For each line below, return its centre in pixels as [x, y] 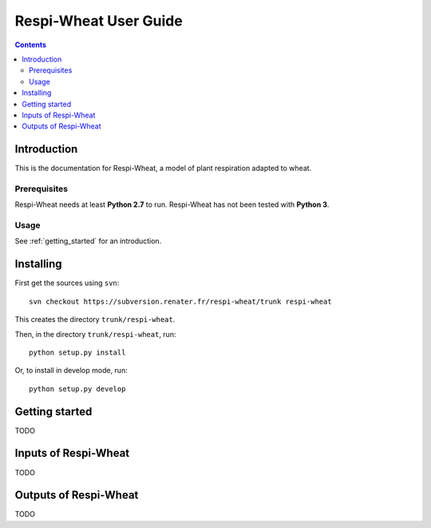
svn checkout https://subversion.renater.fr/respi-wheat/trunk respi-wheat [180, 301]
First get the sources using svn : [67, 283]
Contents [31, 45]
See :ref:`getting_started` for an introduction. [88, 241]
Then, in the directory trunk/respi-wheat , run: [95, 334]
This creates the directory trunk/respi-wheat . [95, 320]
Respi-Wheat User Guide [99, 21]
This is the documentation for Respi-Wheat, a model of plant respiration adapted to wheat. [163, 169]
